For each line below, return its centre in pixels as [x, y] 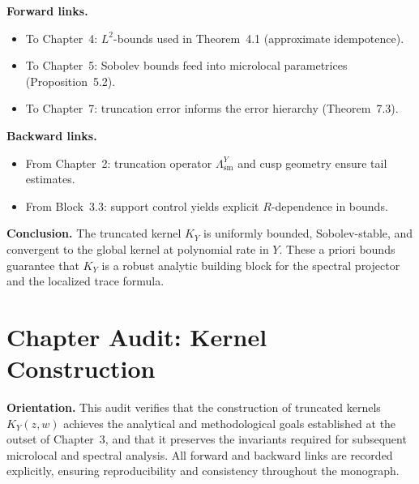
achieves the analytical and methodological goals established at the [230, 423]
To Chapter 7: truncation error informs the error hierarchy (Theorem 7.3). [212, 108]
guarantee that [43, 265]
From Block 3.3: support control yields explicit [142, 206]
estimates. [50, 179]
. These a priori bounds [337, 248]
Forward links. [47, 11]
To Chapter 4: [62, 38]
